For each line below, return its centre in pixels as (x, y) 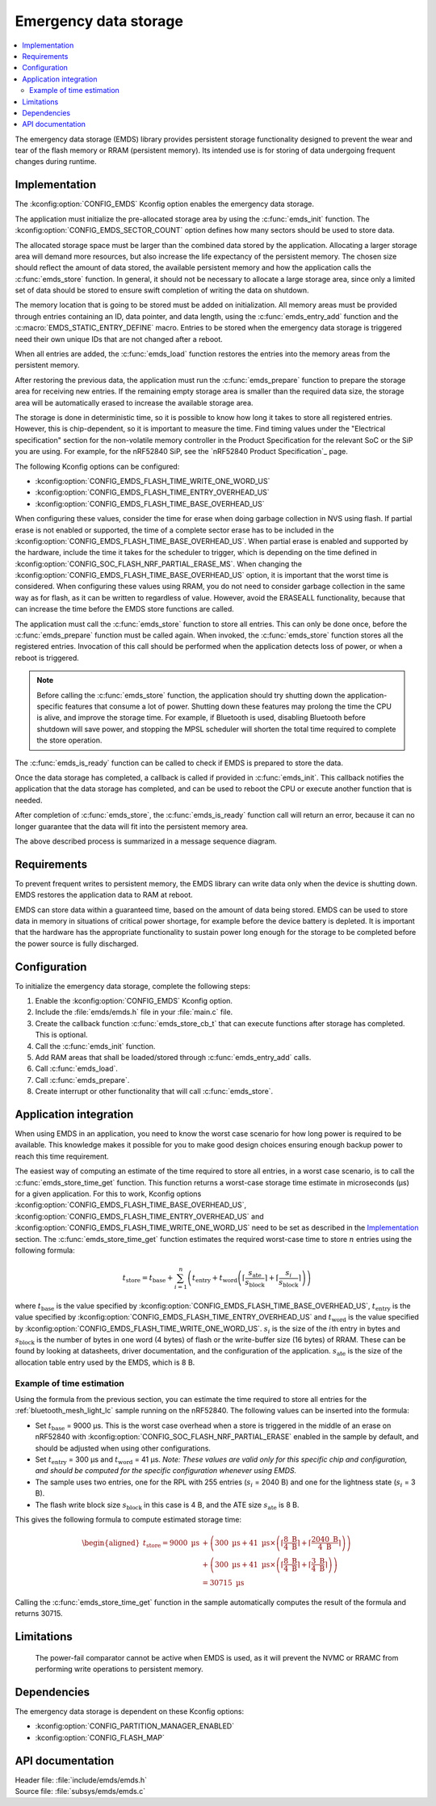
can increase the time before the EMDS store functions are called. (124, 609)
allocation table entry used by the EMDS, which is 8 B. (105, 1362)
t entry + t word (215, 1279)
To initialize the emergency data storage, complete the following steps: (132, 986)
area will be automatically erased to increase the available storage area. (134, 402)
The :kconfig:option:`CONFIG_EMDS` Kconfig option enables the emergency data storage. (165, 204)
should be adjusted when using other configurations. (123, 1448)
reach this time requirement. (62, 1156)
